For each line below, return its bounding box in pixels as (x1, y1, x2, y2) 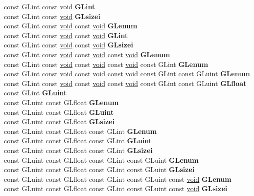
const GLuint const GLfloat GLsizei (4, 116, 115, 127)
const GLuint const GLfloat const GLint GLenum (4, 126, 157, 136)
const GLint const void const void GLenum (4, 21, 138, 31)
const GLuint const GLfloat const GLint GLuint (4, 135, 152, 146)
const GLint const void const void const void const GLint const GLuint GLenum (4, 68, 250, 79)
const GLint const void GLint (4, 1, 95, 11)
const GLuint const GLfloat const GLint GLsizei (4, 145, 153, 155)
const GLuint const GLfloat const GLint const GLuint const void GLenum (4, 174, 231, 184)
